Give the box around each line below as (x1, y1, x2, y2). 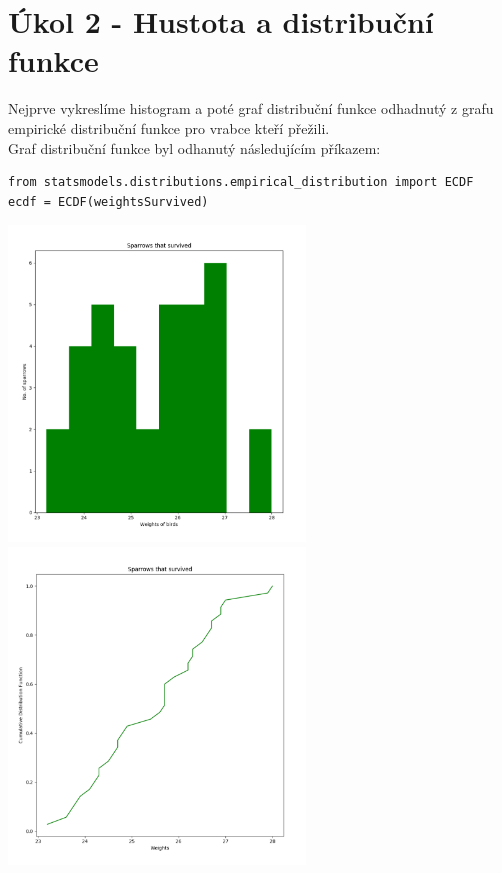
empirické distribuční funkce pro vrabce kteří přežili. (8, 117, 330, 138)
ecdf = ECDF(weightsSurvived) (8, 194, 209, 209)
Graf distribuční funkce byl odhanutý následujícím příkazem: (8, 137, 381, 158)
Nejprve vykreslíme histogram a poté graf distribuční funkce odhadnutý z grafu (8, 98, 494, 119)
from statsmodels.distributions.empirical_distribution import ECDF (8, 175, 474, 190)
